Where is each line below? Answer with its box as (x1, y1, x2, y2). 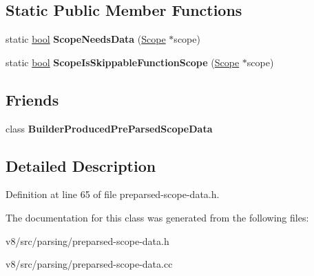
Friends (6, 88, 59, 110)
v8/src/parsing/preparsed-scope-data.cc (6, 257, 173, 271)
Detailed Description (6, 155, 156, 176)
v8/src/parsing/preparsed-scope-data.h (6, 233, 169, 248)
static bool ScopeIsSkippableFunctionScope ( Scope (6, 55, 240, 69)
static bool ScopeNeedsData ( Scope (6, 32, 166, 46)
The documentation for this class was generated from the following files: (6, 210, 309, 224)
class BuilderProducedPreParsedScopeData (6, 121, 213, 135)
